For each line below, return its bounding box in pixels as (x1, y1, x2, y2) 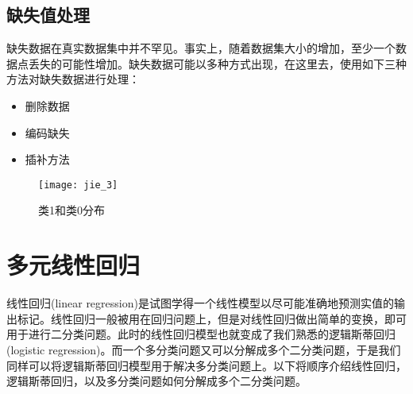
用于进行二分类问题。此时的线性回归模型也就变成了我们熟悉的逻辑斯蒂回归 (6, 326, 396, 342)
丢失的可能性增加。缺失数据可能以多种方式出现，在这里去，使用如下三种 (28, 55, 407, 71)
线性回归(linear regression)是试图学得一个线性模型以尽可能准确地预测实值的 (6, 295, 394, 311)
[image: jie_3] (38, 179, 118, 191)
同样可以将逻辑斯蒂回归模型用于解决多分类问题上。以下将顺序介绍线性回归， (6, 357, 407, 373)
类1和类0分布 (38, 202, 105, 218)
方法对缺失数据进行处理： (6, 71, 140, 87)
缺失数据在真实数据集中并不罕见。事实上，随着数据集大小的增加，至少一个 (6, 40, 396, 56)
